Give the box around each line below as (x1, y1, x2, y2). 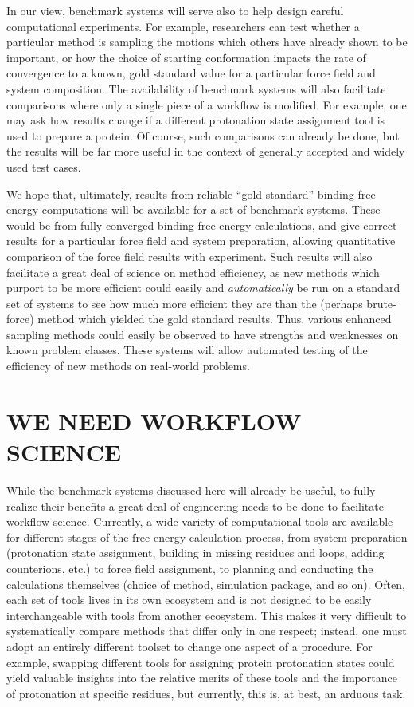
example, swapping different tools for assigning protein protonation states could (6, 654, 395, 670)
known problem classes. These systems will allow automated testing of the (6, 342, 368, 358)
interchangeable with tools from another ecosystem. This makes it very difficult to (6, 606, 407, 623)
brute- (366, 294, 396, 311)
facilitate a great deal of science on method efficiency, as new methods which (6, 263, 380, 280)
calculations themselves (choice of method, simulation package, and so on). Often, (6, 575, 405, 592)
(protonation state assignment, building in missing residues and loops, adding (6, 544, 385, 561)
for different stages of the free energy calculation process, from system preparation (6, 528, 408, 545)
